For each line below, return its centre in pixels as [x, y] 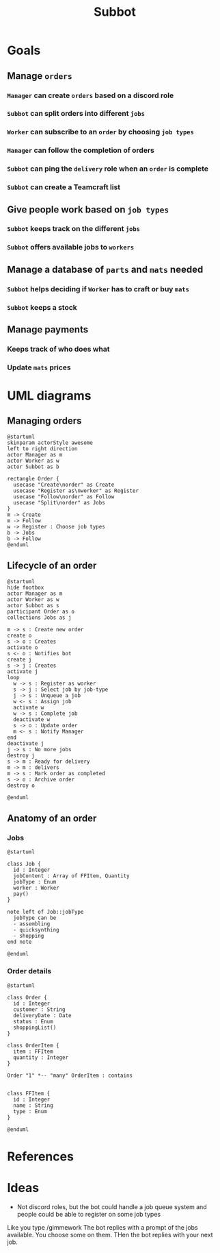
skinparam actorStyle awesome [50, 443]
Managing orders [44, 421]
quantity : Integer [41, 1057]
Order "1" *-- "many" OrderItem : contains [70, 1075]
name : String [33, 1105]
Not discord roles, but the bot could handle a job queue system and [112, 1206]
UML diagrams [49, 396]
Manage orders [40, 76]
